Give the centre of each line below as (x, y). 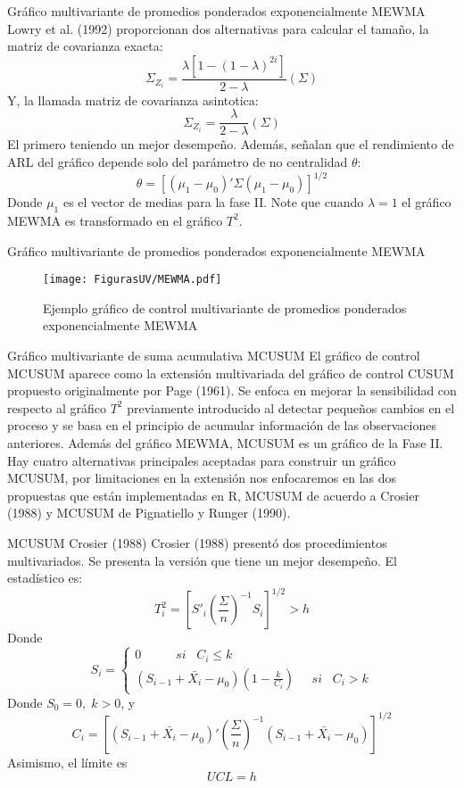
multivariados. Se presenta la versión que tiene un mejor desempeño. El (202, 560)
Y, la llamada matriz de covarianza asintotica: (133, 100)
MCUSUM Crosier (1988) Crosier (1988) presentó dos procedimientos (197, 542)
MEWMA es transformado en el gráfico (115, 220)
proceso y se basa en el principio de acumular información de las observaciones (222, 425)
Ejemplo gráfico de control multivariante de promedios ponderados (225, 307)
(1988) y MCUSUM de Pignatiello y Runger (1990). (149, 513)
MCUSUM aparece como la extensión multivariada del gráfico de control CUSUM (231, 373)
